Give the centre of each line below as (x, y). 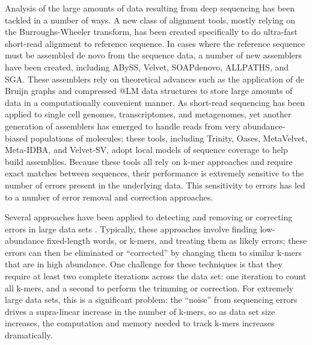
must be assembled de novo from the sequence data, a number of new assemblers (154, 55)
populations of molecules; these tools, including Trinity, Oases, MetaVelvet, (169, 138)
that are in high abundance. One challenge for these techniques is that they (144, 264)
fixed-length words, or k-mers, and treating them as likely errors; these (177, 241)
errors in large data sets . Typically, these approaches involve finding (131, 228)
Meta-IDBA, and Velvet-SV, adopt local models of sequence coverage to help (146, 150)
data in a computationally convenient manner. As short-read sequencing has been (155, 102)
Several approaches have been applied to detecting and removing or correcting (149, 217)
